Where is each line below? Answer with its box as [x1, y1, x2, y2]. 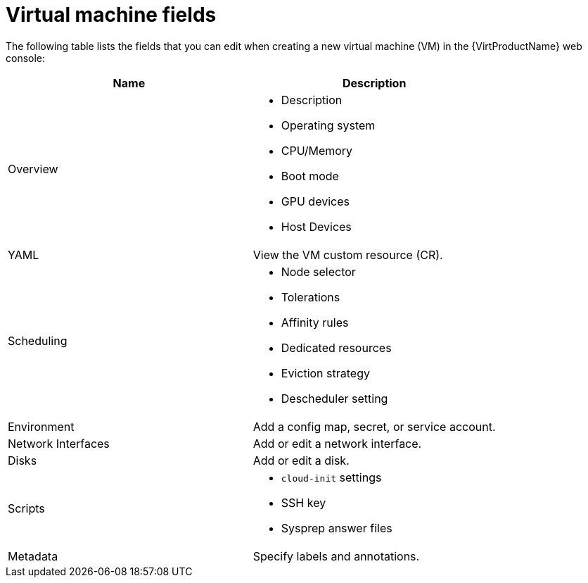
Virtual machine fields [6, 3, 217, 27]
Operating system [281, 118, 376, 132]
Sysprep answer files [281, 520, 392, 535]
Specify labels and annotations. [253, 548, 420, 563]
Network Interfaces [8, 436, 110, 451]
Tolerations [281, 289, 340, 304]
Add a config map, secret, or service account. [253, 419, 496, 434]
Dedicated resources [281, 340, 392, 355]
